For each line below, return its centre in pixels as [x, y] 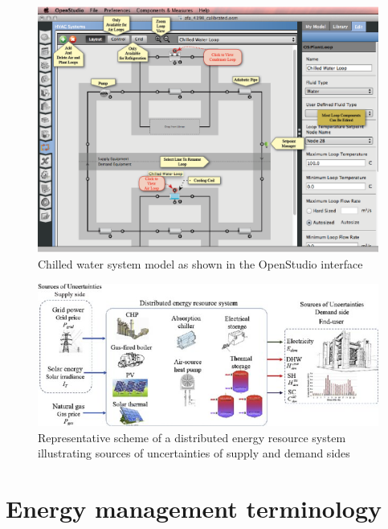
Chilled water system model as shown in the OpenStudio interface [200, 264]
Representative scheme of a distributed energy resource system [192, 437]
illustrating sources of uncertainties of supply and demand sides [194, 453]
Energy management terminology [194, 508]
